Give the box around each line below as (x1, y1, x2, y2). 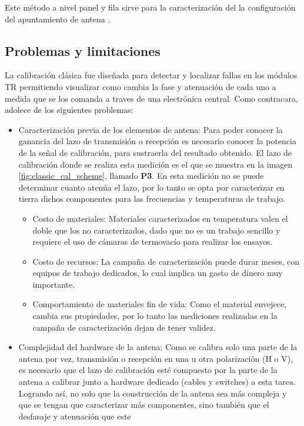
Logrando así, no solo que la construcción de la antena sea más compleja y (18, 387, 287, 399)
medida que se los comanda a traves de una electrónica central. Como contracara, (5, 92, 298, 104)
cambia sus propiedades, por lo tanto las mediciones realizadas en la (32, 309, 278, 322)
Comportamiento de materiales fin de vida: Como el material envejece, (32, 298, 287, 310)
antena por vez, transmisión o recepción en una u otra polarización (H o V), (18, 352, 293, 364)
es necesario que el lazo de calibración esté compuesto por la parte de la (18, 364, 278, 376)
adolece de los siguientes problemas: (5, 104, 133, 116)
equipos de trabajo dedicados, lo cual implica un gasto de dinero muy (32, 267, 283, 279)
